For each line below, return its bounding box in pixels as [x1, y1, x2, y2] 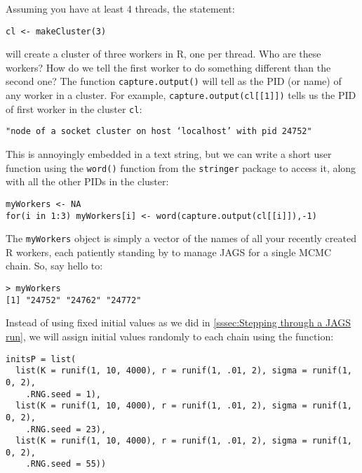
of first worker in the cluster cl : [6, 101, 142, 116]
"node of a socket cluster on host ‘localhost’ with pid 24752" [6, 126, 312, 137]
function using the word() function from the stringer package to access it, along [6, 160, 356, 175]
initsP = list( [6, 354, 76, 364]
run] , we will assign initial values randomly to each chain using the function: [6, 328, 334, 343]
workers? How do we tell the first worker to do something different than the [6, 60, 331, 74]
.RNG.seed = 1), [25, 389, 102, 399]
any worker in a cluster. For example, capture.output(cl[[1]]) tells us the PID [6, 88, 356, 102]
